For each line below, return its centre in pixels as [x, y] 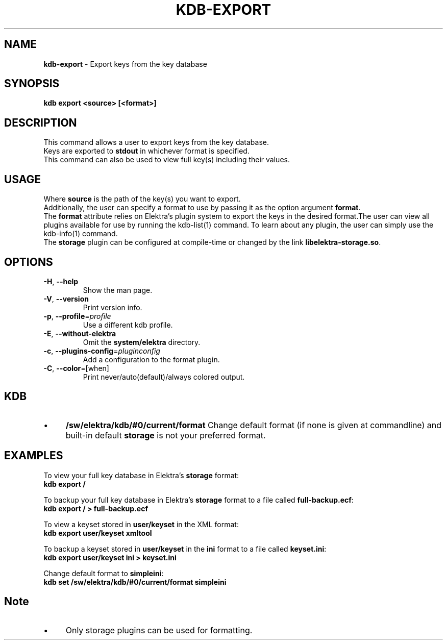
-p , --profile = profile [77, 316]
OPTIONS [29, 262]
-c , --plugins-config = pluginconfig [102, 351]
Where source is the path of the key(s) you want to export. [142, 199]
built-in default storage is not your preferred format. [166, 435]
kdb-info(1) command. [81, 234]
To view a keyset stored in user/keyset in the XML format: [141, 524]
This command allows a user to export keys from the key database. [156, 142]
